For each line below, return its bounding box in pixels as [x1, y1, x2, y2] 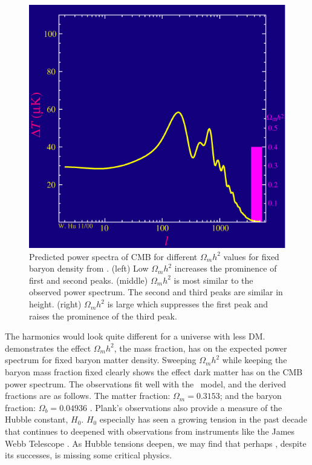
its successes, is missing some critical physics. [5, 449, 172, 461]
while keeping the [222, 353, 287, 366]
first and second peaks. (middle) [29, 273, 148, 286]
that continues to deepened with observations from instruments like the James [5, 425, 295, 437]
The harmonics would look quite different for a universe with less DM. [5, 330, 265, 343]
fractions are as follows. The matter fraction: [5, 389, 171, 402]
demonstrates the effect [5, 341, 91, 354]
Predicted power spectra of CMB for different [29, 250, 198, 263]
